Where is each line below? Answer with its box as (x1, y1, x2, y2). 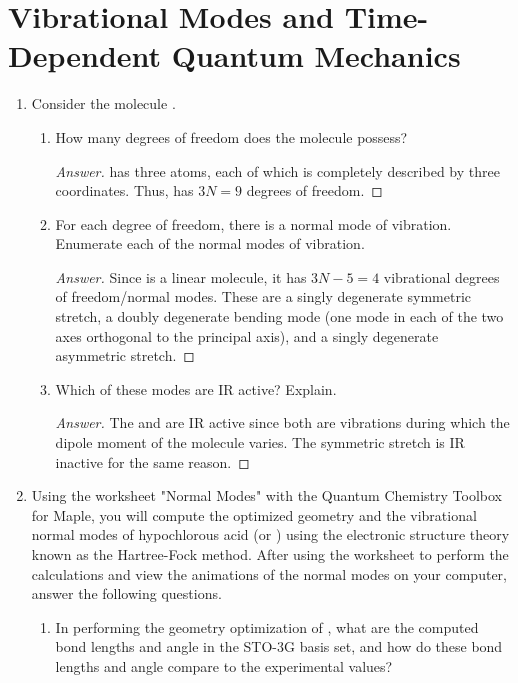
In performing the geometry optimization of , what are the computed (55, 616, 479, 637)
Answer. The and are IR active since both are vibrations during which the (55, 412, 510, 433)
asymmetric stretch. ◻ (55, 345, 195, 366)
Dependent (8, 35, 162, 76)
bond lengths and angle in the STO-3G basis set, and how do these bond (55, 636, 503, 657)
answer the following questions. (31, 583, 222, 604)
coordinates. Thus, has (55, 180, 194, 201)
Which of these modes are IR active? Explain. (55, 378, 337, 399)
